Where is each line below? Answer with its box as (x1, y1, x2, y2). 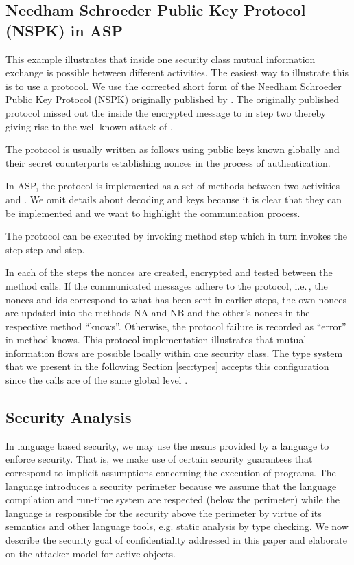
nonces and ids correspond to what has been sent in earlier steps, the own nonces (5, 292, 346, 306)
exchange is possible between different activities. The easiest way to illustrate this (5, 65, 349, 80)
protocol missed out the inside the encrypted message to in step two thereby (5, 105, 327, 119)
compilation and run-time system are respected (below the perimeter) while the (5, 492, 340, 507)
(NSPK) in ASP (5, 19, 123, 41)
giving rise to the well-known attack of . (5, 119, 173, 133)
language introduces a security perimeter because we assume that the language (5, 478, 337, 493)
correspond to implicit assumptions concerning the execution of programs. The (5, 465, 336, 480)
